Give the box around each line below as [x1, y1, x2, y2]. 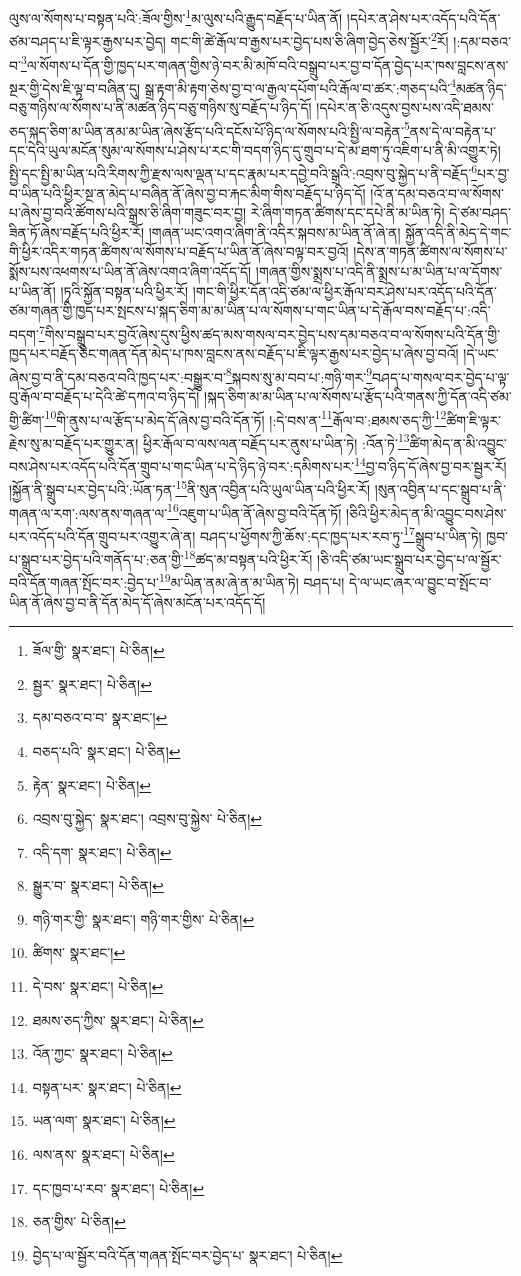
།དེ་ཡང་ [463, 343, 499, 364]
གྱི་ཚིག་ [9, 409, 45, 430]
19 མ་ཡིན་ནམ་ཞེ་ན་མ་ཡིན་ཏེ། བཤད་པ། [158, 569, 345, 592]
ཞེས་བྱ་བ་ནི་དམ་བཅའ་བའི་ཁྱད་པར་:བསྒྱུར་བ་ [9, 366, 226, 387]
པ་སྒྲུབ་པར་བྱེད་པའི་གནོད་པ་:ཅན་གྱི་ [9, 548, 184, 569]
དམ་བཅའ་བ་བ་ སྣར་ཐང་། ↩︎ [32, 707, 168, 728]
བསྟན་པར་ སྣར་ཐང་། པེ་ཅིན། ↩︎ [32, 1076, 182, 1097]
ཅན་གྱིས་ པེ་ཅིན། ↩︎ [32, 1211, 126, 1232]
